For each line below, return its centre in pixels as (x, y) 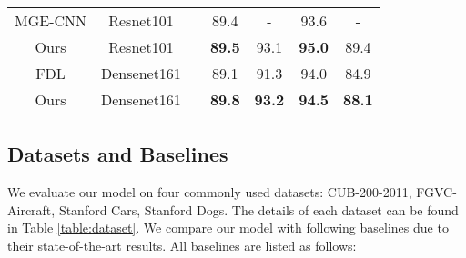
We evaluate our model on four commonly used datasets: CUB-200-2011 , (210, 192)
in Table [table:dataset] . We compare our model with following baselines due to (228, 228)
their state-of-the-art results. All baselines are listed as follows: (182, 245)
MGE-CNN (51, 20)
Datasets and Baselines (118, 154)
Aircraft (30, 209)
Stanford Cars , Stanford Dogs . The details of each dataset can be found (258, 209)
